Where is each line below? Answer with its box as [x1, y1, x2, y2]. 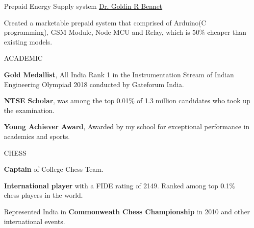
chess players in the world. [4, 190, 83, 200]
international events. [4, 216, 65, 226]
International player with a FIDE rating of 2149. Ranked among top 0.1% [4, 180, 235, 190]
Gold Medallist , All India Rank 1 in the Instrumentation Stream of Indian [4, 69, 234, 79]
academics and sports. [4, 131, 70, 141]
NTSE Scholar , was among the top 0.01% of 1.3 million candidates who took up [4, 95, 251, 106]
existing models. [4, 36, 52, 46]
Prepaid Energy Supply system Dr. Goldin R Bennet [4, 1, 163, 11]
